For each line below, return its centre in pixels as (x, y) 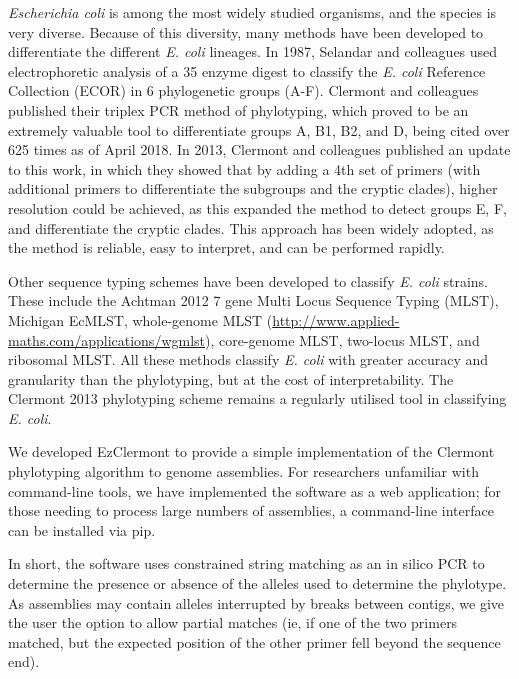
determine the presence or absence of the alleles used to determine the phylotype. (257, 583)
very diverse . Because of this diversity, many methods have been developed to (246, 31)
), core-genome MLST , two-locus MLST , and (342, 339)
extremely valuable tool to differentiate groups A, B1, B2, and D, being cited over (259, 129)
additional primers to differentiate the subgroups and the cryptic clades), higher (253, 188)
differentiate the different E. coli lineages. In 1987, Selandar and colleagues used (253, 51)
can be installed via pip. (82, 529)
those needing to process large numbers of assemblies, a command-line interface (251, 510)
